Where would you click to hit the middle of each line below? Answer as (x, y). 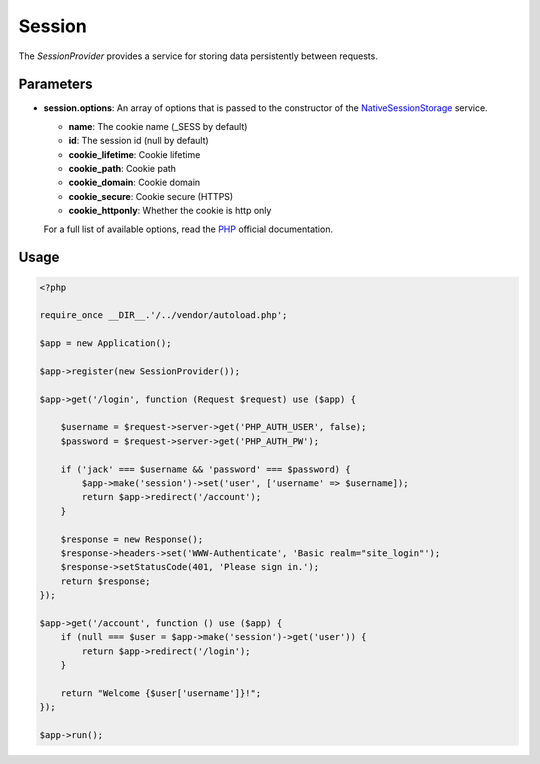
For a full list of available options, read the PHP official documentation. (188, 229)
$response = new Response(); (132, 539)
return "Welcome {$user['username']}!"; (161, 693)
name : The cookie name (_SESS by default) (158, 126)
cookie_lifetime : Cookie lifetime (134, 154)
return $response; (105, 581)
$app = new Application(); (105, 343)
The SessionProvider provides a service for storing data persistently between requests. (198, 56)
